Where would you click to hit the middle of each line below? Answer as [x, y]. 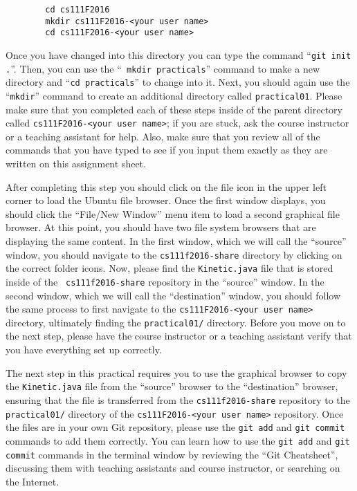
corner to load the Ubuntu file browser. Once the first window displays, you [166, 200]
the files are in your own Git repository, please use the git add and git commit [175, 427]
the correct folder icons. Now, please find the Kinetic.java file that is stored [170, 268]
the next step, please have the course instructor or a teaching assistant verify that [179, 336]
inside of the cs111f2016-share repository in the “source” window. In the [165, 281]
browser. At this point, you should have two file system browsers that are [161, 227]
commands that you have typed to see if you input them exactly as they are [167, 150]
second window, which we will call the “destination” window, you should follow [173, 295]
